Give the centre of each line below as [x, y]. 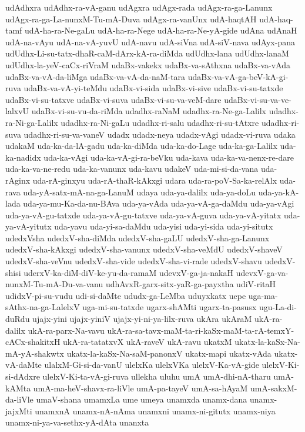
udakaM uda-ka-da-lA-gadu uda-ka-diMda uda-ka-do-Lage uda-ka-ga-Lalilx [141, 146]
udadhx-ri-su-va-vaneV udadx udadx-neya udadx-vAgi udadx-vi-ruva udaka [160, 134]
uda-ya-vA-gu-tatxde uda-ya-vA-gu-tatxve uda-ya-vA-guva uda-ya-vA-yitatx [143, 215]
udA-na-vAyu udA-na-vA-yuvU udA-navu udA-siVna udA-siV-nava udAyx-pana [150, 41]
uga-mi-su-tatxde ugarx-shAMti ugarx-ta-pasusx [170, 307]
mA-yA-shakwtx [35, 353]
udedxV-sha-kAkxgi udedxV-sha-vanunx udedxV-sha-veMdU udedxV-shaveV [144, 249]
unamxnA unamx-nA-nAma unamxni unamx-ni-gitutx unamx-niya [155, 411]
